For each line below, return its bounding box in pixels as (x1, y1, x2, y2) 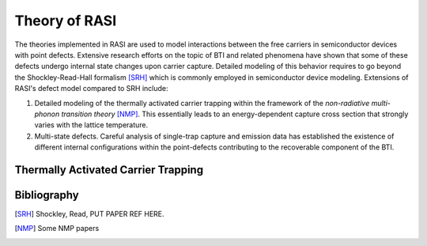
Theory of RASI (14, 12, 117, 29)
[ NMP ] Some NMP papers (14, 224, 100, 233)
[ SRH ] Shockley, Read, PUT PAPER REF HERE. (14, 209, 165, 218)
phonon (34, 109, 60, 119)
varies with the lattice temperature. (34, 120, 149, 130)
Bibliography (14, 188, 79, 202)
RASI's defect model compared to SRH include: (14, 84, 168, 93)
